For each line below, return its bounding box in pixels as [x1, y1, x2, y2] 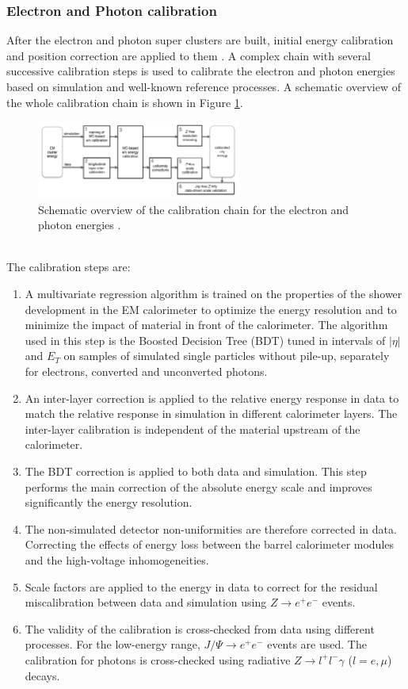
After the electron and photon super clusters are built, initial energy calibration [6, 32, 394, 48]
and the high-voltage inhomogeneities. [25, 551, 209, 568]
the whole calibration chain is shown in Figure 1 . [6, 94, 243, 110]
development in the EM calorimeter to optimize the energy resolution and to [25, 300, 397, 317]
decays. [25, 667, 60, 683]
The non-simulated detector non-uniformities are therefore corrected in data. [25, 520, 397, 537]
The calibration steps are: [6, 258, 131, 275]
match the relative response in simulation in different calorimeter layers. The [25, 405, 398, 422]
